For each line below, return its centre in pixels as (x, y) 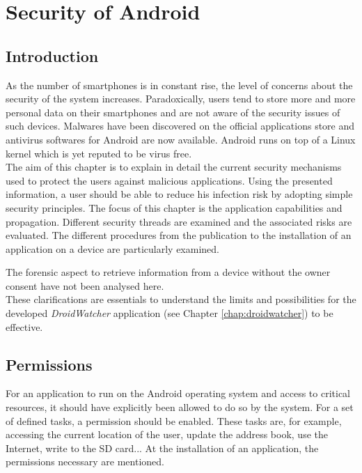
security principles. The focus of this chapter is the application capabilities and (174, 207)
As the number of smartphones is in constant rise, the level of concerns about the (179, 85)
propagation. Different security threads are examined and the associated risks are (179, 221)
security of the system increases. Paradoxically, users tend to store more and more (181, 99)
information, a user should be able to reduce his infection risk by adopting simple (179, 194)
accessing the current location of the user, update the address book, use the (167, 434)
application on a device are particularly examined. (112, 248)
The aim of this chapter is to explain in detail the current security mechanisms (174, 167)
